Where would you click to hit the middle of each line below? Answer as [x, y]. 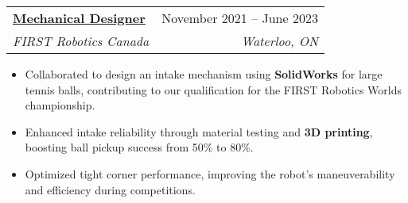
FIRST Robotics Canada [81, 41]
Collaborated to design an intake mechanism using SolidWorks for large [204, 74]
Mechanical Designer [79, 18]
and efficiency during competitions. [110, 189]
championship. [60, 105]
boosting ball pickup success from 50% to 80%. [139, 147]
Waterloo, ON [280, 41]
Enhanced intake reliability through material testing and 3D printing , [199, 131]
